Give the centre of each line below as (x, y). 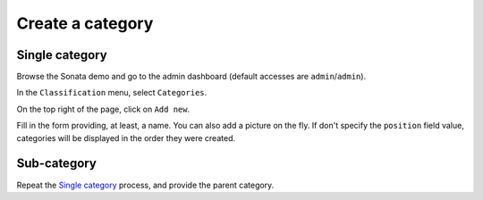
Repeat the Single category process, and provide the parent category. (145, 185)
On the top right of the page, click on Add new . (103, 109)
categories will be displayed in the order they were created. (126, 137)
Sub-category (57, 164)
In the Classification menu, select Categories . (112, 93)
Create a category (85, 23)
